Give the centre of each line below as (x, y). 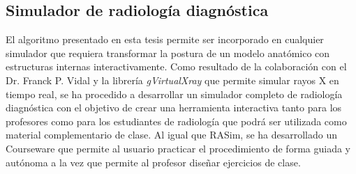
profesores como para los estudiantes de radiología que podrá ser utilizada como (176, 121)
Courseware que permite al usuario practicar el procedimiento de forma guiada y (178, 148)
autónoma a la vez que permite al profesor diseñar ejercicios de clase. (153, 162)
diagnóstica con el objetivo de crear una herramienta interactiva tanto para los (174, 108)
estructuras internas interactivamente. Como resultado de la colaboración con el (176, 66)
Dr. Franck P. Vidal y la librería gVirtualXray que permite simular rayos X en (172, 80)
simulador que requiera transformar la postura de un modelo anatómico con (168, 53)
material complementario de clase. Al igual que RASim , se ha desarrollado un (172, 135)
